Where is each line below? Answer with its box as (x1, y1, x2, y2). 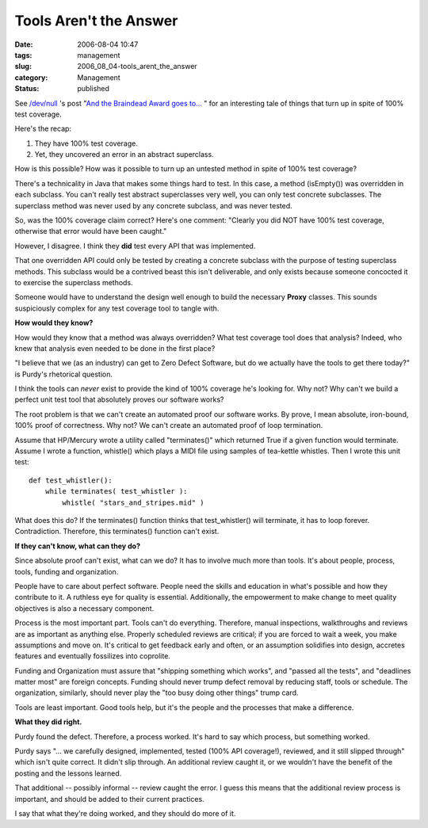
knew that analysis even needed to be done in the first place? (14, 343, 216, 353)
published (77, 84, 110, 93)
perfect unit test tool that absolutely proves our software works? (14, 395, 224, 404)
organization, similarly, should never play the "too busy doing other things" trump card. (14, 688, 299, 697)
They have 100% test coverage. (34, 139, 138, 148)
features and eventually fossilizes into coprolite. (14, 651, 170, 661)
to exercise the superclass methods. (14, 277, 134, 287)
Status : (14, 84, 40, 93)
